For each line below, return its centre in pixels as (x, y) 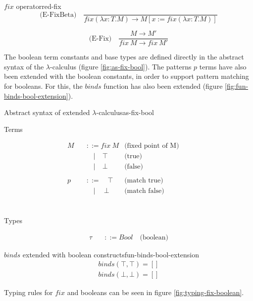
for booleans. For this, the (43, 86)
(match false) (144, 191)
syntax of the (24, 66)
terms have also (223, 66)
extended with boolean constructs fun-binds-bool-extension (111, 254)
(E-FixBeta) (58, 15)
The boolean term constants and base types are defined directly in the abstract (124, 57)
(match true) (144, 180)
